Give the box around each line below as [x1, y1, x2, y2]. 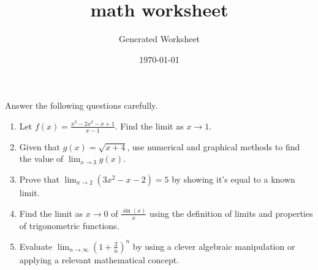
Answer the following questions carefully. [5, 99, 158, 112]
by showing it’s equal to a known [172, 172, 295, 185]
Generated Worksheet [118, 32, 200, 45]
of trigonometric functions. [19, 219, 119, 232]
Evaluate [19, 239, 53, 252]
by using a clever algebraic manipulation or [132, 239, 295, 252]
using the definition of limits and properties [150, 206, 313, 219]
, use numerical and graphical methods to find [127, 140, 300, 153]
